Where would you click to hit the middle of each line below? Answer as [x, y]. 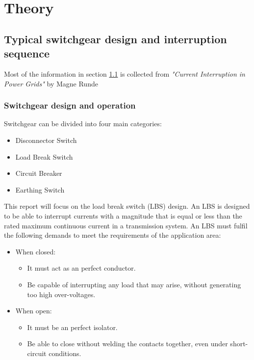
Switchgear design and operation [70, 105]
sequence [27, 53]
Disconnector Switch [46, 140]
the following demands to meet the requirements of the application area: [113, 235]
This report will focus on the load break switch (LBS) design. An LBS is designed [127, 206]
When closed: [36, 251]
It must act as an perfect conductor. [81, 268]
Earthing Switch [40, 189]
